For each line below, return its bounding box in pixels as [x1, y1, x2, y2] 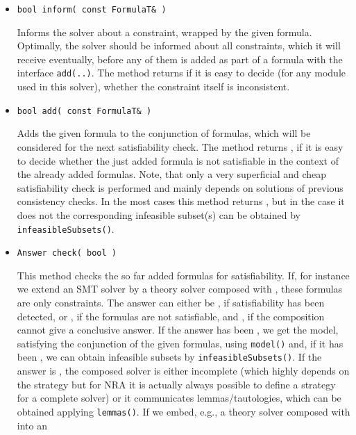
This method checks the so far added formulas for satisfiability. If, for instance [17, 268, 350, 282]
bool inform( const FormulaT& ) [17, 5, 167, 15]
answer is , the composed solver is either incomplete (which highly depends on [17, 363, 350, 378]
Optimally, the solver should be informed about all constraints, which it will [17, 38, 341, 53]
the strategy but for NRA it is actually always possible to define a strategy [17, 377, 336, 391]
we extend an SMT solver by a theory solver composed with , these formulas [17, 281, 343, 296]
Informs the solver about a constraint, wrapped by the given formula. [17, 24, 312, 39]
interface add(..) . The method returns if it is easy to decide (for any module [17, 65, 346, 80]
